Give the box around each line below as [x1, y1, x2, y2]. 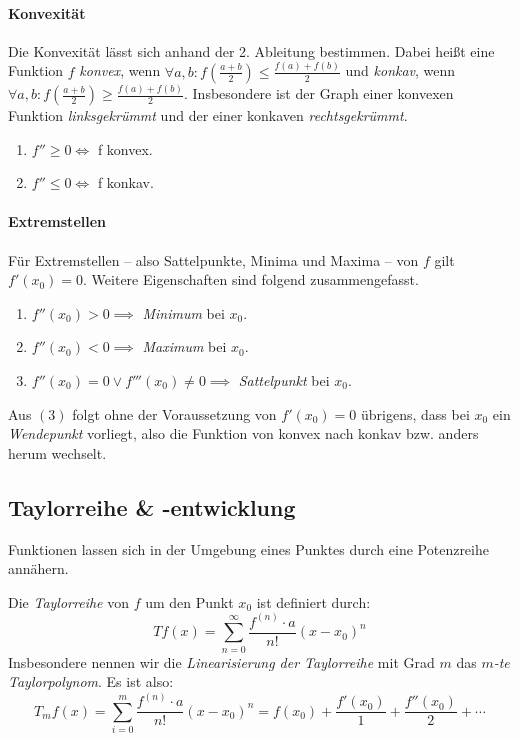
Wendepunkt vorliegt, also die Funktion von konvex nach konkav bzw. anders [8, 423, 479, 444]
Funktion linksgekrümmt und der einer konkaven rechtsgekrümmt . [8, 105, 408, 126]
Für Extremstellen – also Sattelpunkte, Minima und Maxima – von [8, 249, 419, 270]
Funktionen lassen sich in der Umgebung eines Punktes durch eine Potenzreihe [8, 538, 489, 559]
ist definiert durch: [256, 591, 371, 612]
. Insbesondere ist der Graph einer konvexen [184, 83, 454, 104]
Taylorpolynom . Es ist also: [8, 671, 174, 692]
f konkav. [97, 172, 154, 193]
